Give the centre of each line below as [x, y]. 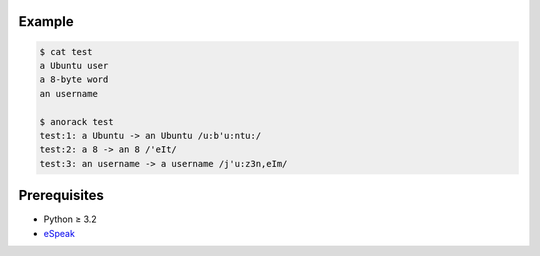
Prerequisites [61, 195]
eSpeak [59, 233]
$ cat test [66, 51]
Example [46, 21]
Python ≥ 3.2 [70, 219]
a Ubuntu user [74, 65]
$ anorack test [76, 121]
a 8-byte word [74, 79]
